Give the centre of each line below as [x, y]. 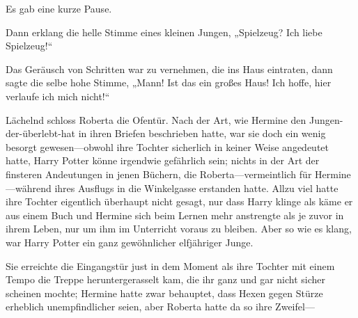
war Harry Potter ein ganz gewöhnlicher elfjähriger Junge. [130, 242]
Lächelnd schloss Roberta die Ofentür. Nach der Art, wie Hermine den [156, 119]
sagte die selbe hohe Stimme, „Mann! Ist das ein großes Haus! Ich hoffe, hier [169, 82]
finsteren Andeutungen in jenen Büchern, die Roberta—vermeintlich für [159, 174]
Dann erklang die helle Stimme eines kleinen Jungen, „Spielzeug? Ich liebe [164, 32]
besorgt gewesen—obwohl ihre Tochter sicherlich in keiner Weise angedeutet [168, 146]
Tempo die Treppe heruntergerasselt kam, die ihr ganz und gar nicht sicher [166, 279]
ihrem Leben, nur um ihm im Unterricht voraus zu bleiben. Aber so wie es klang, [179, 229]
